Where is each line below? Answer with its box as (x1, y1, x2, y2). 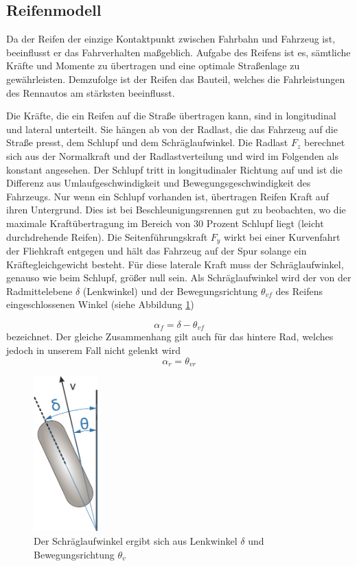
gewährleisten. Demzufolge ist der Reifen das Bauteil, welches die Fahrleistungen (6, 71, 345, 86)
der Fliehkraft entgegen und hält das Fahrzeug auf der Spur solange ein (6, 243, 307, 257)
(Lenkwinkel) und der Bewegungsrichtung (82, 283, 258, 298)
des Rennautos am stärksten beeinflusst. (6, 85, 175, 99)
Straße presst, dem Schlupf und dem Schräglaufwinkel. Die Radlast (6, 135, 288, 150)
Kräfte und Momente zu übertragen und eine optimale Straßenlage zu (6, 58, 300, 73)
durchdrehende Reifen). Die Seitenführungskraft (6, 229, 208, 244)
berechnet (303, 135, 345, 150)
